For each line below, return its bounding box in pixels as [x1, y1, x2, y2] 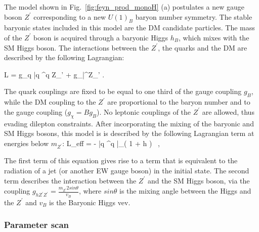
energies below [4, 137, 49, 148]
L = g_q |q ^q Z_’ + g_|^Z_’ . [4, 69, 105, 79]
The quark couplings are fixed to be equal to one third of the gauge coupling [4, 86, 242, 97]
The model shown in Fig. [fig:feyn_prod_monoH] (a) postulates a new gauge [4, 2, 244, 12]
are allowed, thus [202, 106, 254, 117]
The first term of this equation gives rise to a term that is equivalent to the [4, 155, 238, 166]
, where [78, 185, 102, 196]
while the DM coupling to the [4, 97, 96, 107]
